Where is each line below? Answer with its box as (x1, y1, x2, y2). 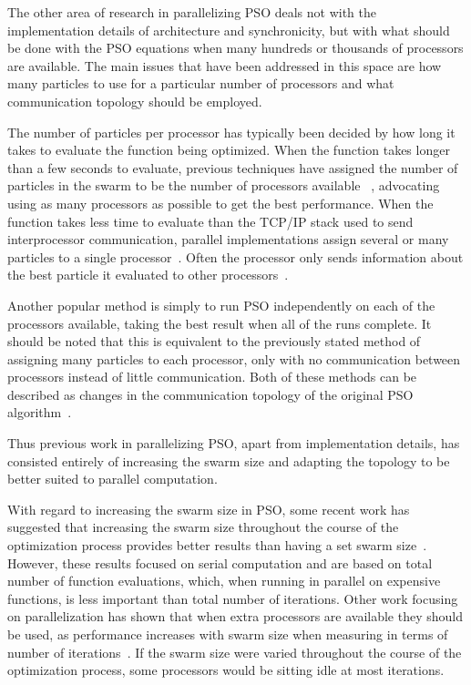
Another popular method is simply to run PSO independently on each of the (7, 295, 435, 314)
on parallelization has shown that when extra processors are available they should (7, 607, 463, 626)
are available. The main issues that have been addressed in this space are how (7, 56, 442, 75)
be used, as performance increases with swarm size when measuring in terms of (7, 625, 448, 643)
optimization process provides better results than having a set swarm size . (7, 536, 427, 555)
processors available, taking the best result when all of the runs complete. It (7, 313, 432, 332)
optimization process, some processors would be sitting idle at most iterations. (7, 660, 445, 680)
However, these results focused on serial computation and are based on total (7, 553, 433, 572)
